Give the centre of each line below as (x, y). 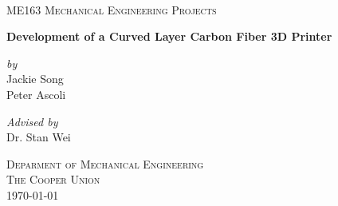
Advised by (32, 121)
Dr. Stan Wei (39, 137)
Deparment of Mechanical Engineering (105, 163)
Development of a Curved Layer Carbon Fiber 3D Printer (169, 36)
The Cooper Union (53, 179)
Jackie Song (35, 79)
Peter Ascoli (36, 94)
